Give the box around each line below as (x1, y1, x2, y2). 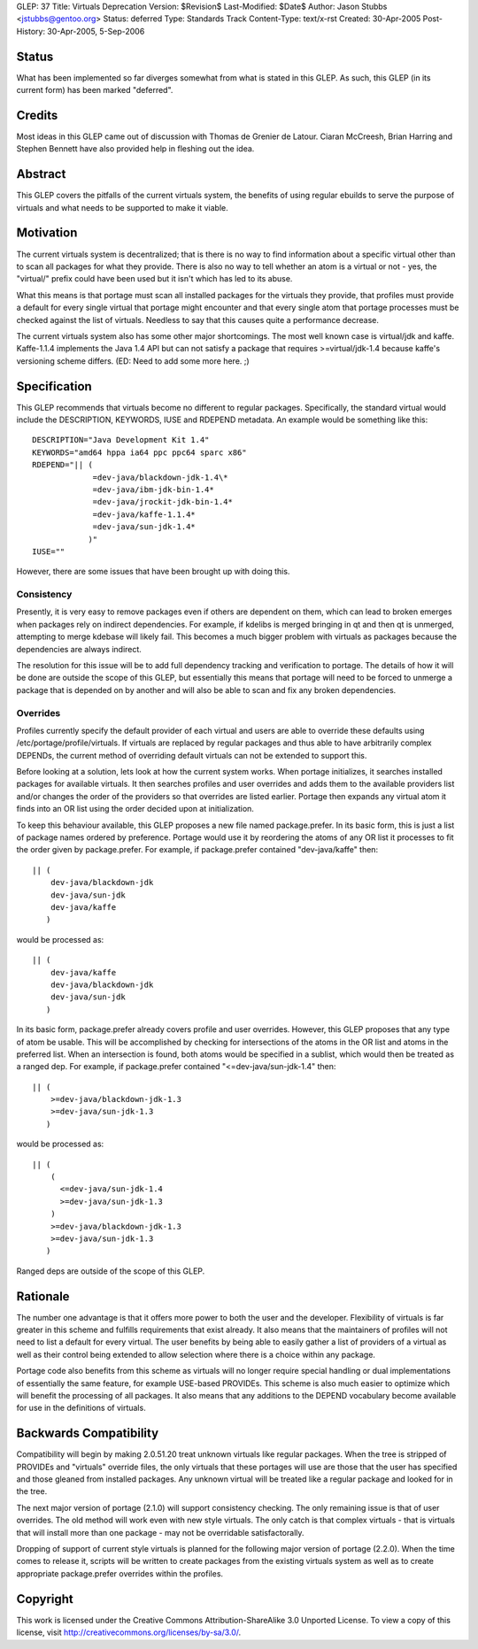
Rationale (16, 1289, 70, 1304)
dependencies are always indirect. (16, 643, 142, 654)
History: (16, 26, 46, 36)
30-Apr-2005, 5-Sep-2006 (47, 26, 145, 36)
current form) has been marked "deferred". (16, 85, 173, 96)
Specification (16, 379, 92, 394)
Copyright (16, 1591, 74, 1607)
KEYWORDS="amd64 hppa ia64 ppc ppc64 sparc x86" (32, 447, 247, 458)
